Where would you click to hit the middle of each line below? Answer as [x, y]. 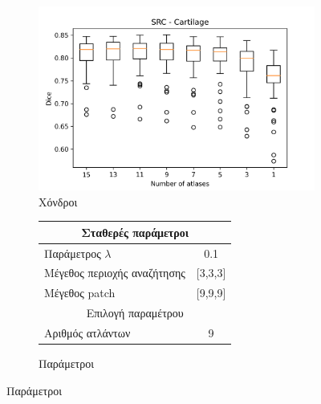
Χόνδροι [58, 201]
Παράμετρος [73, 253]
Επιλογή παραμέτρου [135, 313]
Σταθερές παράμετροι [135, 232]
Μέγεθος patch [80, 293]
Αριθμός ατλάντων [87, 333]
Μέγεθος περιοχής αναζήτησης [115, 273]
